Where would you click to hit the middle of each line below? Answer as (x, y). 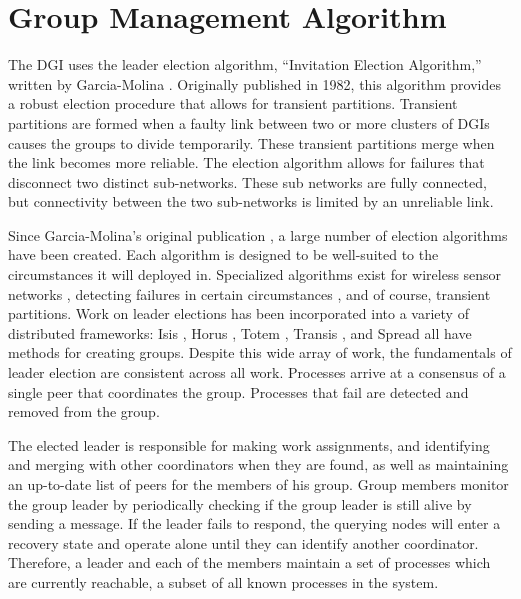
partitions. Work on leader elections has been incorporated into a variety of (238, 313)
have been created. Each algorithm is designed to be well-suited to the (223, 254)
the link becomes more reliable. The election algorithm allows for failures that (246, 162)
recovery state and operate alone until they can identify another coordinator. (243, 542)
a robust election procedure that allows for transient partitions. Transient (233, 103)
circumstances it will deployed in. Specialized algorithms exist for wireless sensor (255, 274)
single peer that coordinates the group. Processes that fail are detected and (238, 391)
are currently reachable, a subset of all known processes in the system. (223, 581)
